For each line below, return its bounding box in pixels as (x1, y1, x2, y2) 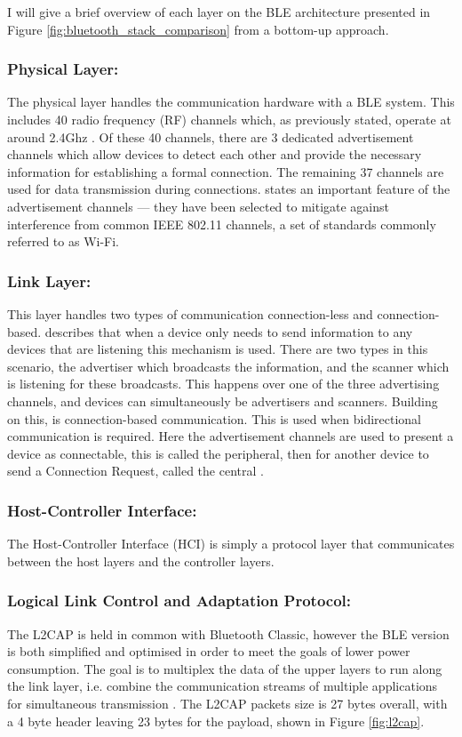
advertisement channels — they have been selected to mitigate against (7, 196, 390, 215)
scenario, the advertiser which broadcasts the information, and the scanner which (7, 356, 450, 375)
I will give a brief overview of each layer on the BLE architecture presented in (7, 3, 431, 20)
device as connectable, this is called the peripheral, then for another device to (7, 444, 429, 462)
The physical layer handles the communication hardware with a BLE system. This (7, 92, 455, 111)
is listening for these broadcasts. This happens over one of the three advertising (7, 374, 440, 393)
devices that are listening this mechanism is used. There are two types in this (7, 340, 428, 358)
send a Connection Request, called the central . (7, 461, 264, 480)
